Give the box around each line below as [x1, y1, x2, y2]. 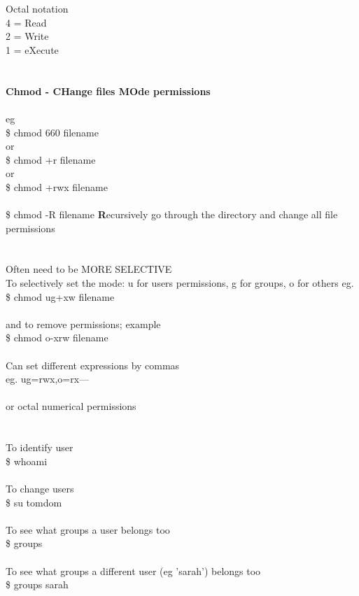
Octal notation [6, 1, 69, 16]
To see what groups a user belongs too [6, 522, 170, 537]
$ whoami [6, 453, 48, 468]
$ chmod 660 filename [6, 125, 99, 139]
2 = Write [6, 29, 49, 43]
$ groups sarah [6, 577, 69, 592]
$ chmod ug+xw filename [6, 289, 115, 304]
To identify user [6, 440, 73, 455]
